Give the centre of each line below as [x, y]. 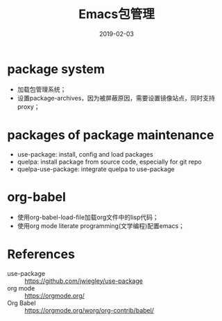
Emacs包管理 [117, 14]
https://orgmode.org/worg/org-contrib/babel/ [89, 310]
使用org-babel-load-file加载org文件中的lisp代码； [88, 217]
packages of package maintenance [111, 135]
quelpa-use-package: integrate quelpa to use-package [96, 169]
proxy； [28, 106]
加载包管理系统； [42, 89]
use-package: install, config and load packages [85, 154]
